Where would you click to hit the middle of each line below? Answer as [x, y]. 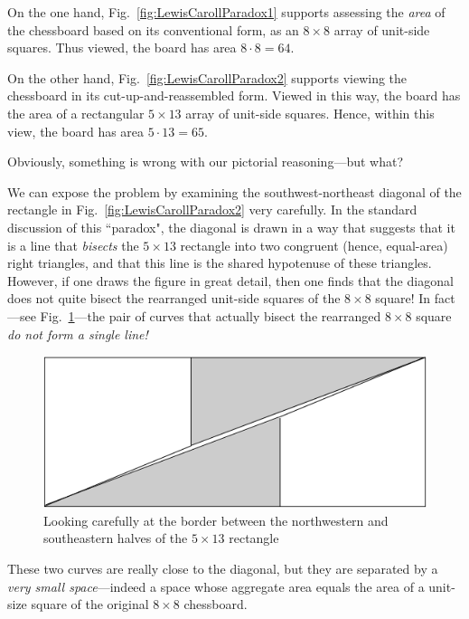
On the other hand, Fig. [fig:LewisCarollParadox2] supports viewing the [207, 77]
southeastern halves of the [116, 538]
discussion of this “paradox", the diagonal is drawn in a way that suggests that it [231, 227]
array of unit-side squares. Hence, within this [310, 113]
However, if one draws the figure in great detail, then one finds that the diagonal [230, 280]
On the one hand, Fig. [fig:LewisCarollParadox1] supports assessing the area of [226, 12]
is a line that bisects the [73, 245]
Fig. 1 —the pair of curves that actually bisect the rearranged [211, 315]
